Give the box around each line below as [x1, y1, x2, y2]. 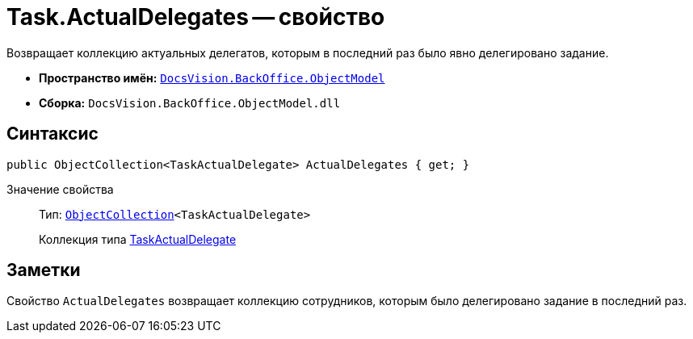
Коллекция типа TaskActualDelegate [39, 232, 237, 246]
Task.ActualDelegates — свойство [6, 3, 385, 31]
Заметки [6, 260, 81, 281]
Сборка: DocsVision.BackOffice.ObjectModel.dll [39, 95, 341, 110]
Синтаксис [6, 123, 99, 144]
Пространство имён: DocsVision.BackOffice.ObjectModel [39, 70, 385, 85]
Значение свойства [6, 182, 114, 196]
